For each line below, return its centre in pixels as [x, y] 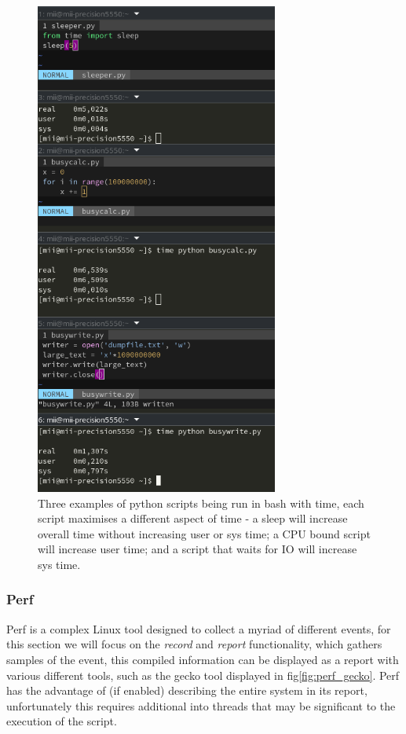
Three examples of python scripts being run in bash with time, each [201, 503]
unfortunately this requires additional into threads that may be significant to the [201, 705]
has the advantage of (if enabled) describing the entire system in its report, [187, 690]
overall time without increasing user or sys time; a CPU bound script [204, 533]
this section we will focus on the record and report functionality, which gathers [194, 644]
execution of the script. [62, 721]
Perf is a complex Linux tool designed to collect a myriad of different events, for [199, 628]
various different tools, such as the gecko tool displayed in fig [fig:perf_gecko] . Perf [203, 675]
